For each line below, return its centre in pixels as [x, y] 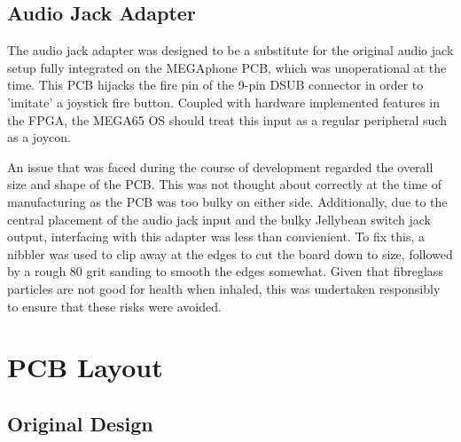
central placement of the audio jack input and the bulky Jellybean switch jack [219, 219]
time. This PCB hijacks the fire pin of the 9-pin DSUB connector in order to [215, 85]
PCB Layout [85, 367]
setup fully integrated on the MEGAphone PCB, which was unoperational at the [227, 67]
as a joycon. [39, 137]
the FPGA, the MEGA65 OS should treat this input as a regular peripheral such [227, 119]
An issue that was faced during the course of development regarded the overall [220, 166]
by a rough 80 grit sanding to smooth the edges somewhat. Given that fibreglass [225, 271]
